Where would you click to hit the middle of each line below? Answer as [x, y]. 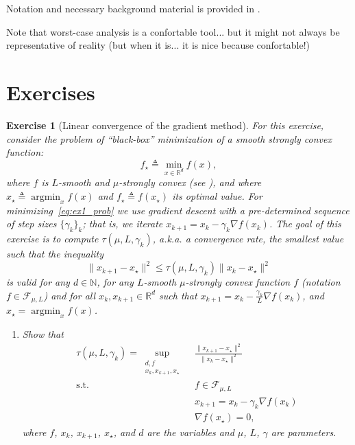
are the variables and [191, 432]
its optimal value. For [217, 196]
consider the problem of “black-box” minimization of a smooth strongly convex [169, 138]
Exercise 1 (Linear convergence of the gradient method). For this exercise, [165, 125]
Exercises [51, 92]
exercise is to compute [52, 239]
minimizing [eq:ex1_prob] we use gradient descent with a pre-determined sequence [178, 210]
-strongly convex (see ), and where [190, 182]
